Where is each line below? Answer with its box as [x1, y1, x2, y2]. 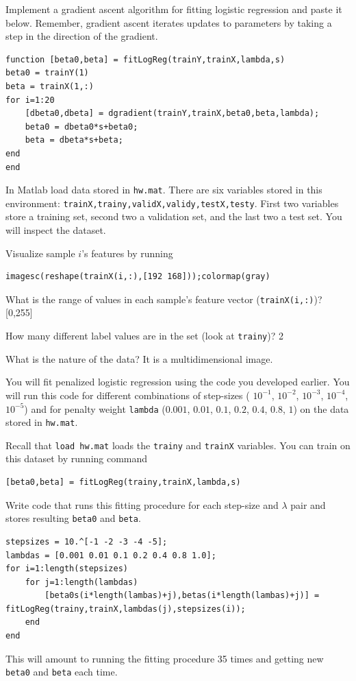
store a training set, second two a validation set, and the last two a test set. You [5, 209, 342, 224]
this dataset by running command [5, 451, 148, 466]
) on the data [293, 401, 349, 416]
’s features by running [81, 246, 173, 260]
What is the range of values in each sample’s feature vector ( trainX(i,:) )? [5, 291, 322, 306]
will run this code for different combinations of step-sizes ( [5, 387, 250, 402]
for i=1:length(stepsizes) [5, 564, 128, 574]
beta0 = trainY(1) [5, 68, 89, 78]
